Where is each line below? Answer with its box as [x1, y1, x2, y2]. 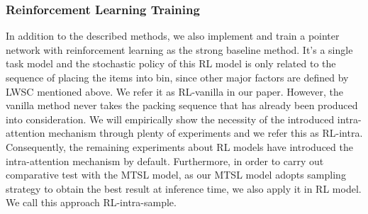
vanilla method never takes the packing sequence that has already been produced [6, 98, 358, 113]
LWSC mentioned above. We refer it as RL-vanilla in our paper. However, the [6, 84, 344, 98]
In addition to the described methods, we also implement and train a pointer [6, 28, 340, 43]
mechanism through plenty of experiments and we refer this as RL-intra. [48, 125, 363, 140]
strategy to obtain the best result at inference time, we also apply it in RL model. [6, 181, 362, 196]
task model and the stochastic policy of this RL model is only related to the [6, 56, 336, 71]
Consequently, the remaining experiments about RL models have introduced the [6, 139, 353, 154]
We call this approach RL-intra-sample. [6, 195, 177, 210]
